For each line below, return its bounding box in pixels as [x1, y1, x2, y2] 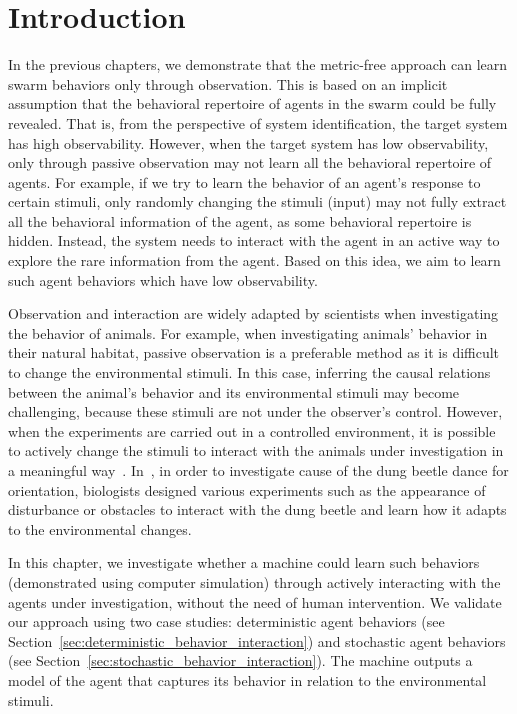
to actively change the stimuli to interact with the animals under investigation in [8, 440, 504, 461]
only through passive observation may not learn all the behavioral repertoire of [8, 152, 492, 173]
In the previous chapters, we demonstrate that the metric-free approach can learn [8, 54, 508, 75]
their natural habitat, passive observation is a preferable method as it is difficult [8, 342, 500, 363]
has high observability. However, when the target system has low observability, [8, 132, 489, 153]
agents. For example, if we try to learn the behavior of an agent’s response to [8, 171, 481, 192]
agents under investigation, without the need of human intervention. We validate [8, 591, 502, 612]
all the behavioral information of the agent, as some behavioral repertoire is [8, 210, 472, 231]
